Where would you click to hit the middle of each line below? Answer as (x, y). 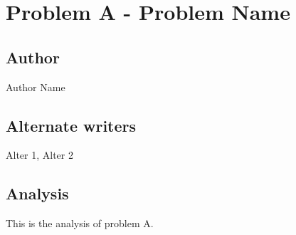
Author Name (36, 87)
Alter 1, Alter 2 (39, 155)
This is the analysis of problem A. (80, 223)
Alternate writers (71, 125)
